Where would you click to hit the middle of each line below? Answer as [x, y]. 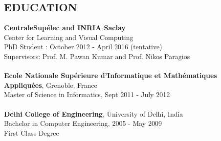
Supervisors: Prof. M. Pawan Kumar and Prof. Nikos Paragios [97, 56]
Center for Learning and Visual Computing [69, 37]
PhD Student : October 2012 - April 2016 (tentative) [83, 47]
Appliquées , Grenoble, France [51, 85]
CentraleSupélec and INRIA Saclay [65, 28]
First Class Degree [32, 132]
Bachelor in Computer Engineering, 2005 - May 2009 [83, 123]
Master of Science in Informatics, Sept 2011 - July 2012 [87, 94]
